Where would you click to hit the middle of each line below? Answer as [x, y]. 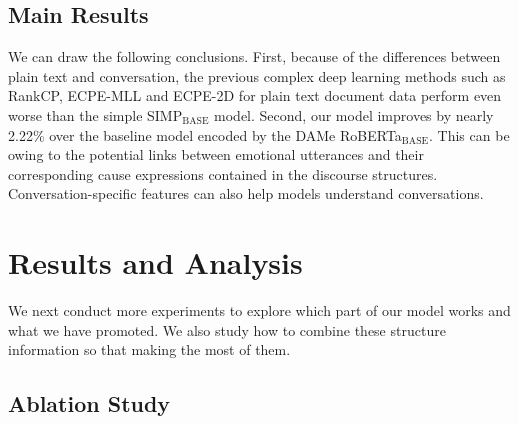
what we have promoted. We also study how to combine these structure [227, 329]
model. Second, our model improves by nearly [354, 114]
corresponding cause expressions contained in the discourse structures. [223, 173]
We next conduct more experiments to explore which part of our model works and [259, 310]
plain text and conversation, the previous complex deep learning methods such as [257, 75]
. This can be [469, 134]
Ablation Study [89, 403]
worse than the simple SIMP [95, 114]
